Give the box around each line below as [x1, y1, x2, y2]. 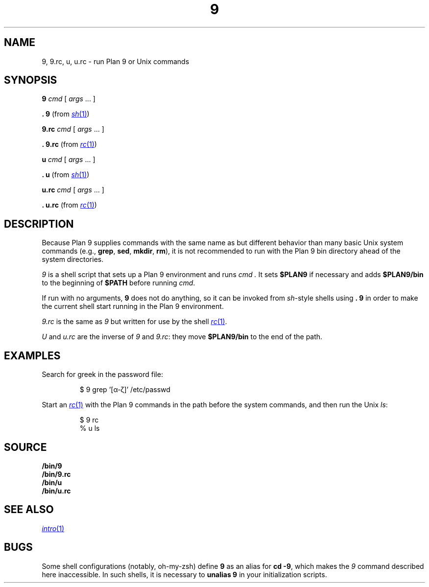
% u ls [79, 424, 100, 433]
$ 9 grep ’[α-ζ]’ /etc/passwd [79, 385, 170, 394]
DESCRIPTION [4, 217, 74, 230]
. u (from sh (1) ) [42, 170, 90, 179]
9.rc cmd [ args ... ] [42, 125, 104, 134]
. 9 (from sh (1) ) [42, 110, 90, 118]
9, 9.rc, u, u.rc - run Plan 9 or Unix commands [42, 57, 190, 66]
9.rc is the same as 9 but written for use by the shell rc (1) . [42, 317, 227, 326]
